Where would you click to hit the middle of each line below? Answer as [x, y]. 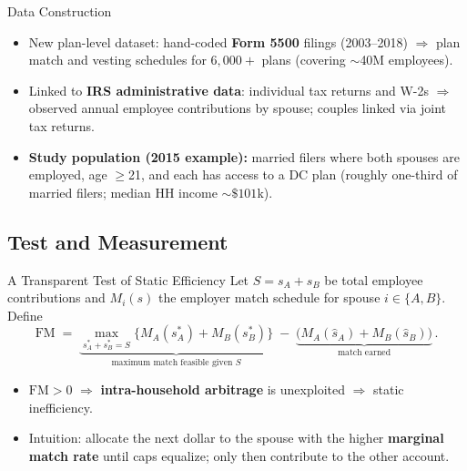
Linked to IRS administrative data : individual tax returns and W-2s [229, 90]
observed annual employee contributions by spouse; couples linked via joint [238, 108]
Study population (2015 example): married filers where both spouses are [244, 156]
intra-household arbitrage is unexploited [223, 389]
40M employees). [406, 60]
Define [25, 315]
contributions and [56, 297]
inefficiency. [61, 407]
